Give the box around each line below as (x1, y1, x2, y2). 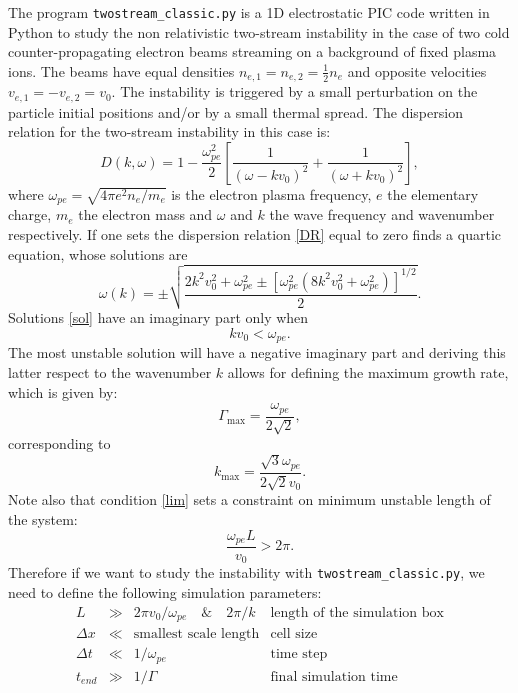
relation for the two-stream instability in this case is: (8, 121, 331, 142)
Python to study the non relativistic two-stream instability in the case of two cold (8, 21, 510, 42)
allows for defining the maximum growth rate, (227, 362, 509, 383)
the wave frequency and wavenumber (269, 204, 495, 225)
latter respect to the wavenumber (8, 362, 212, 383)
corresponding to (8, 433, 111, 454)
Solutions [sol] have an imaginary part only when (8, 307, 309, 328)
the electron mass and (78, 204, 213, 225)
